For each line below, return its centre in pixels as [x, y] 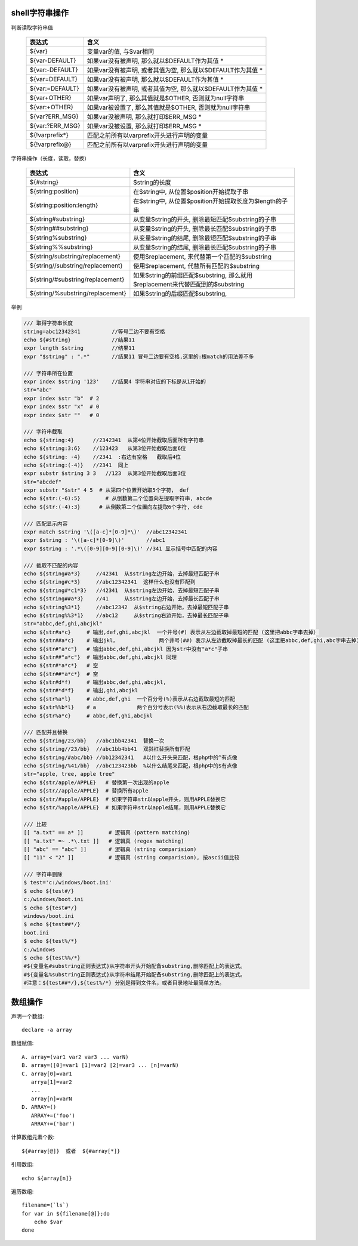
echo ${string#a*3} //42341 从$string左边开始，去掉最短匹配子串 [122, 574]
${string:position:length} [64, 205]
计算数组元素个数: [33, 1137]
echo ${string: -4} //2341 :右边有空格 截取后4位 [102, 457]
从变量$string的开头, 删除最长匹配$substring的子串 [205, 229]
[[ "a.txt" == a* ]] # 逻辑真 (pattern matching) [107, 833]
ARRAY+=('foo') [53, 1115]
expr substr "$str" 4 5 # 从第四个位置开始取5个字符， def [106, 490]
